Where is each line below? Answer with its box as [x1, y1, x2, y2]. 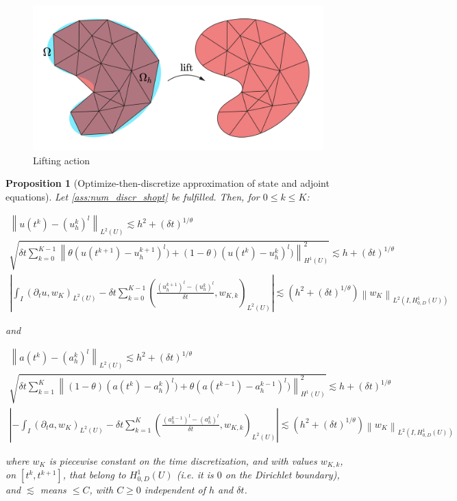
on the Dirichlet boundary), [225, 467, 340, 482]
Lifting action [33, 153, 90, 167]
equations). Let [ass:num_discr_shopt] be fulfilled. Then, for [5, 189, 260, 203]
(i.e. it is [176, 467, 214, 482]
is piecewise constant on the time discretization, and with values [49, 453, 317, 467]
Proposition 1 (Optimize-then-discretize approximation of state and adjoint [5, 176, 330, 190]
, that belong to [62, 467, 126, 482]
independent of [144, 483, 206, 497]
